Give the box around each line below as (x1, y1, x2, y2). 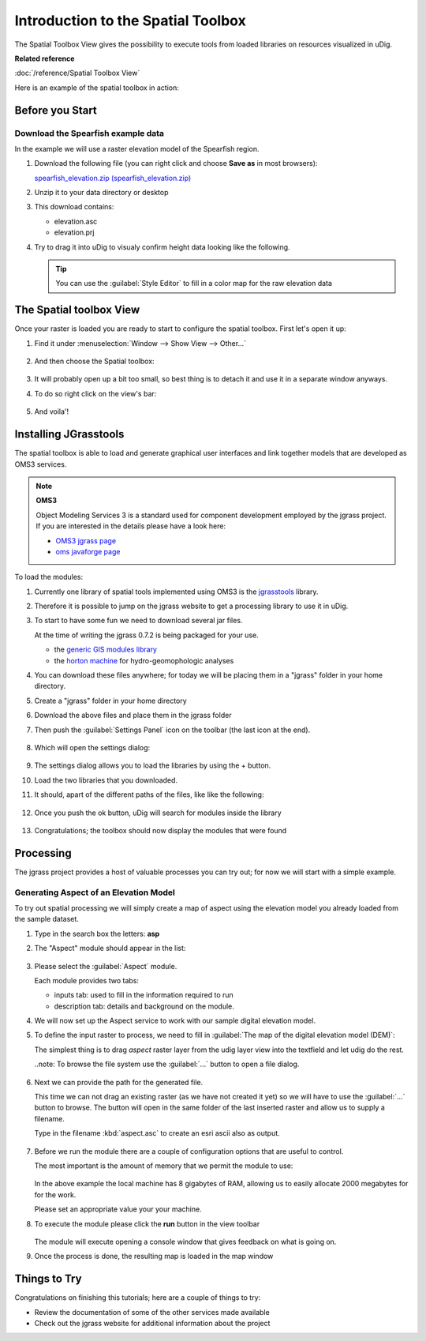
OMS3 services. (14, 459, 67, 469)
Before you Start (14, 103, 98, 117)
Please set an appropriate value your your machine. (34, 1204, 202, 1214)
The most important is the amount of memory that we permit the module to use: (34, 1161, 293, 1170)
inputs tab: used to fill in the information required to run (54, 990, 234, 1000)
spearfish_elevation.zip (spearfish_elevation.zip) (34, 173, 192, 182)
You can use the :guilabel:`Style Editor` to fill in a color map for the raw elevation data (55, 279, 333, 288)
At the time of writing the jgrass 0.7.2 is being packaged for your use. (34, 630, 260, 640)
